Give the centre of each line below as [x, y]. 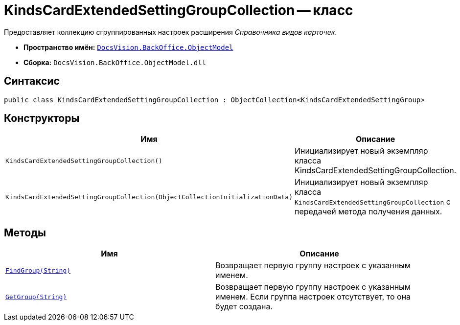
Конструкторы [42, 118]
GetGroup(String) [36, 297]
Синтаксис [32, 81]
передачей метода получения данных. [368, 212]
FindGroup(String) [38, 270]
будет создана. [244, 307]
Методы [25, 232]
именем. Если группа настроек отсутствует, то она [313, 297]
